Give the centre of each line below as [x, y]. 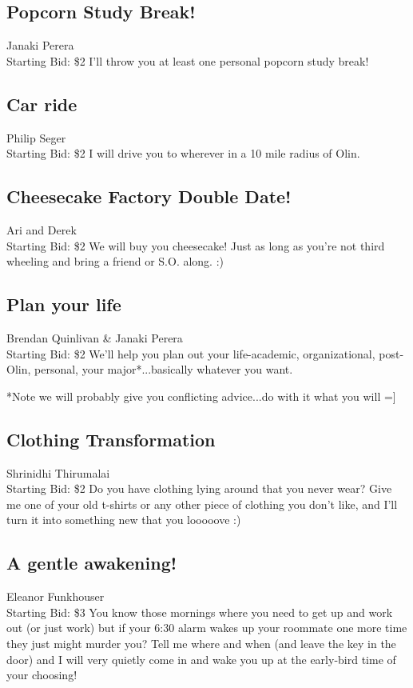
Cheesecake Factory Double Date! [149, 196]
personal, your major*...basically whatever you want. [164, 369]
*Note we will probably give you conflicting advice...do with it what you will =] [201, 396]
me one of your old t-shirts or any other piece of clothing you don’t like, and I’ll [202, 504]
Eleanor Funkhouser [56, 596]
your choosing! [42, 675]
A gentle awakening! [92, 563]
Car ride [42, 104]
